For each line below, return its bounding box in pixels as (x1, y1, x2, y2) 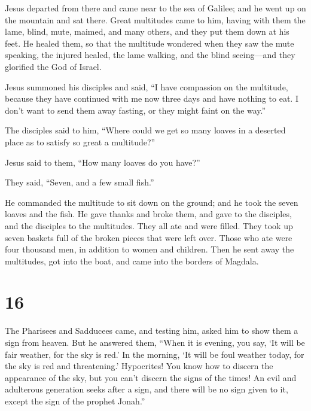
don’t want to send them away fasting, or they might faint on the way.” (5, 103, 266, 116)
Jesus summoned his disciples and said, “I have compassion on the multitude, (5, 80, 288, 93)
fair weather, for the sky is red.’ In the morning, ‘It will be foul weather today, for (5, 348, 304, 360)
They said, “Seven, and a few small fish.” (5, 176, 154, 188)
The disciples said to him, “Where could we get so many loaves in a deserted (5, 124, 286, 136)
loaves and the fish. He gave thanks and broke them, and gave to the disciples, (5, 208, 292, 220)
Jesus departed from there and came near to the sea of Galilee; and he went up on (5, 2, 306, 14)
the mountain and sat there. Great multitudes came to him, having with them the (5, 13, 306, 26)
